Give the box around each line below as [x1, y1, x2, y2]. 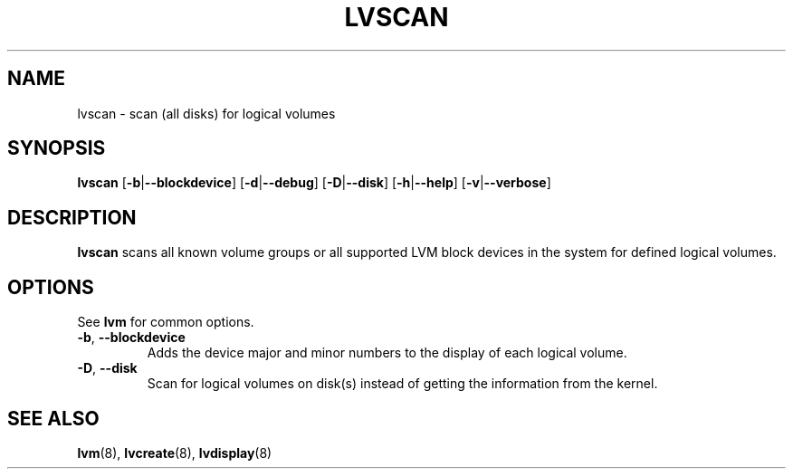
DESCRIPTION [7, 205, 137, 229]
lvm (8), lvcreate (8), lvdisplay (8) [77, 444, 272, 461]
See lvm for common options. [77, 314, 254, 330]
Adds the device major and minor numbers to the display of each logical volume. [147, 345, 627, 361]
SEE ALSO [7, 406, 100, 430]
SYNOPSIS [7, 137, 106, 160]
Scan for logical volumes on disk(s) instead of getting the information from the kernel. [147, 376, 658, 392]
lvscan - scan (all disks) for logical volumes [77, 105, 336, 121]
